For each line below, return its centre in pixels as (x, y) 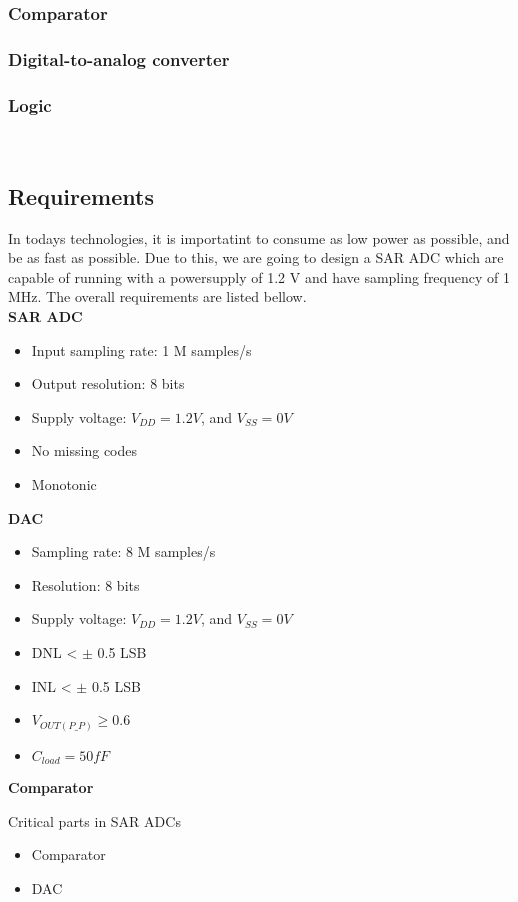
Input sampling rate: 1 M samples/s (141, 349)
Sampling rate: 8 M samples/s (123, 551)
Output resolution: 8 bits (108, 383)
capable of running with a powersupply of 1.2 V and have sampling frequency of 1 (259, 276)
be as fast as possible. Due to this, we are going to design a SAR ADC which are (256, 257)
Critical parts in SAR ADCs (94, 820)
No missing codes (84, 450)
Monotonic (64, 484)
